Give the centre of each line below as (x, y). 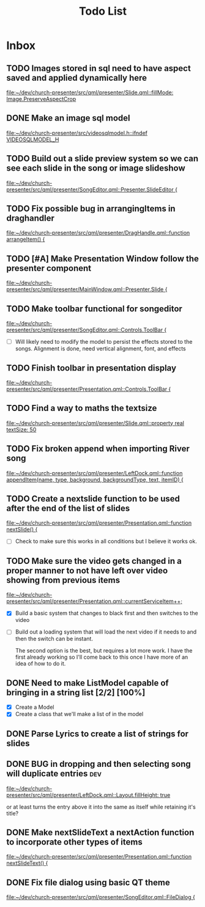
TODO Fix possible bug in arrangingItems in (91, 209)
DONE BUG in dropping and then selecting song (99, 764)
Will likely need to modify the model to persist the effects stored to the (104, 342)
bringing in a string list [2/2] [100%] (76, 692)
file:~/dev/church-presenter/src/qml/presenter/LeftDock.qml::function (95, 473)
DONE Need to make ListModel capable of (88, 683)
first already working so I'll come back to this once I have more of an (102, 657)
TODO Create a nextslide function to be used (93, 499)
